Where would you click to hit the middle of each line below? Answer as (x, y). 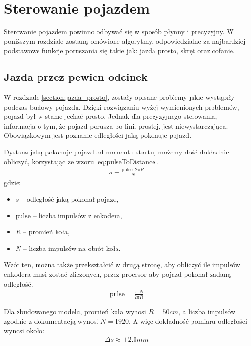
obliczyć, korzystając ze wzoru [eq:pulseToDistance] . (82, 161)
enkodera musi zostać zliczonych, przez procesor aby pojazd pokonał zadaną (117, 274)
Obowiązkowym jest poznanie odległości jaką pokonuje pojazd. (98, 135)
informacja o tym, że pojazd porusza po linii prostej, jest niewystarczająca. (116, 125)
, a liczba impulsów (207, 311)
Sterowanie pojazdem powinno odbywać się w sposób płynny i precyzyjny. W (119, 31)
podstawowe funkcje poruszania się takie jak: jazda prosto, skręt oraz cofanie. (119, 50)
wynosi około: (24, 330)
